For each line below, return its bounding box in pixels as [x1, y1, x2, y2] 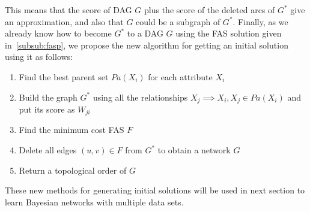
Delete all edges [19, 144, 77, 156]
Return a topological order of [19, 163, 127, 176]
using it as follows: [5, 50, 73, 63]
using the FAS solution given [175, 27, 282, 40]
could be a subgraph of [136, 15, 220, 28]
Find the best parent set [19, 70, 109, 83]
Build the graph [19, 90, 77, 103]
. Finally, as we [232, 15, 288, 28]
